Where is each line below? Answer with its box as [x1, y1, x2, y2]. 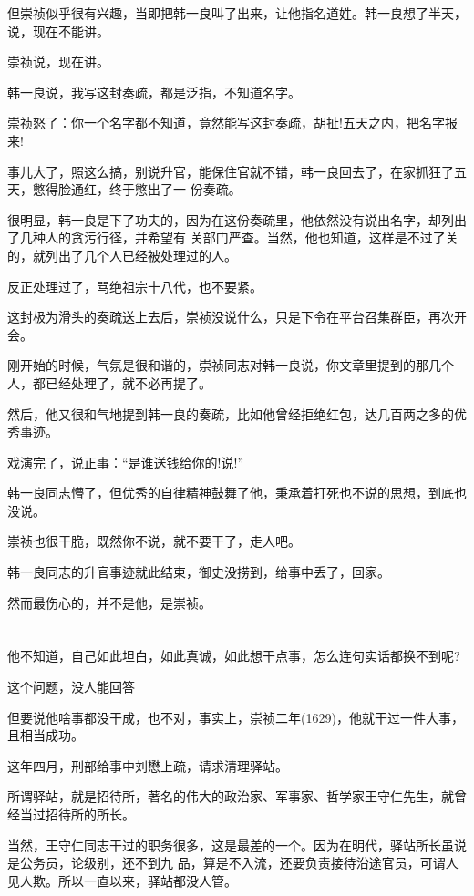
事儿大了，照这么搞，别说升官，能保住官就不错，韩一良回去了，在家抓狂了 [7, 161, 454, 180]
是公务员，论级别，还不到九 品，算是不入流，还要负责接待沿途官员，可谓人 [7, 853, 459, 872]
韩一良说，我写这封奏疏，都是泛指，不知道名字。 [7, 82, 301, 101]
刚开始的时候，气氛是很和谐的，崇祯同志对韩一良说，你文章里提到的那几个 [7, 355, 454, 375]
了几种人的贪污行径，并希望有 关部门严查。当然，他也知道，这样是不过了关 [7, 228, 459, 247]
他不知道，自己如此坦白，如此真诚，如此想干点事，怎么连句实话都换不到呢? [7, 646, 460, 665]
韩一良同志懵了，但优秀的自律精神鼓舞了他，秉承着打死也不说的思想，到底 [7, 483, 454, 502]
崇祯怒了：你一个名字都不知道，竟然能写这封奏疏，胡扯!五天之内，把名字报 [7, 113, 458, 132]
